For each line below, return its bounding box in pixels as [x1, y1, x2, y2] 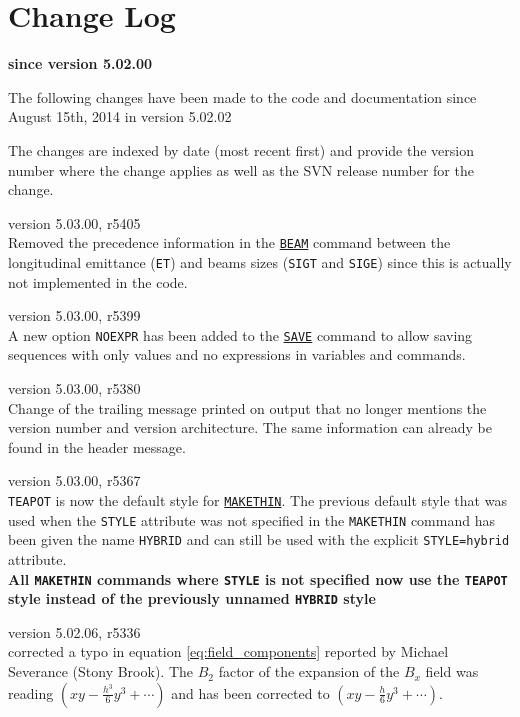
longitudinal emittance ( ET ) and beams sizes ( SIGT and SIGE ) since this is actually [8, 251, 512, 272]
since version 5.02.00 [8, 53, 153, 74]
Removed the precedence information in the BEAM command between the [8, 232, 451, 253]
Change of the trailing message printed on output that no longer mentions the [8, 397, 487, 418]
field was [425, 661, 479, 682]
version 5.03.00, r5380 [8, 378, 141, 399]
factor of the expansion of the [218, 661, 400, 682]
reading [8, 682, 54, 703]
